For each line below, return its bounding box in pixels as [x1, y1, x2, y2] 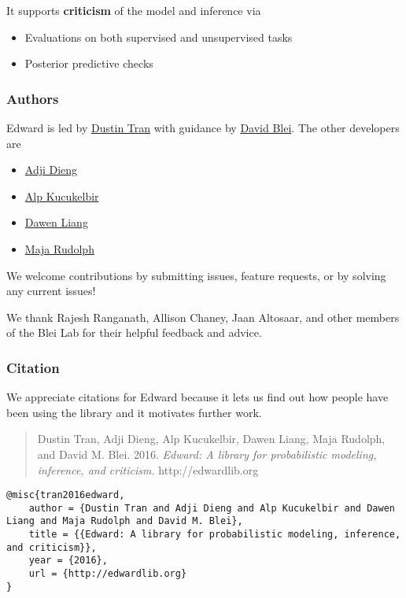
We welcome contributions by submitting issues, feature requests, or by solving [6, 267, 386, 283]
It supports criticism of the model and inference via [6, 2, 261, 18]
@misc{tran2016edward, [6, 489, 125, 501]
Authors [6, 88, 59, 108]
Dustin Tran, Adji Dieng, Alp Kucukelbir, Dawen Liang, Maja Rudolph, [37, 430, 386, 447]
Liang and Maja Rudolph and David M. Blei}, [6, 515, 243, 527]
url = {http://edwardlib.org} [28, 568, 187, 580]
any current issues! [6, 282, 96, 299]
